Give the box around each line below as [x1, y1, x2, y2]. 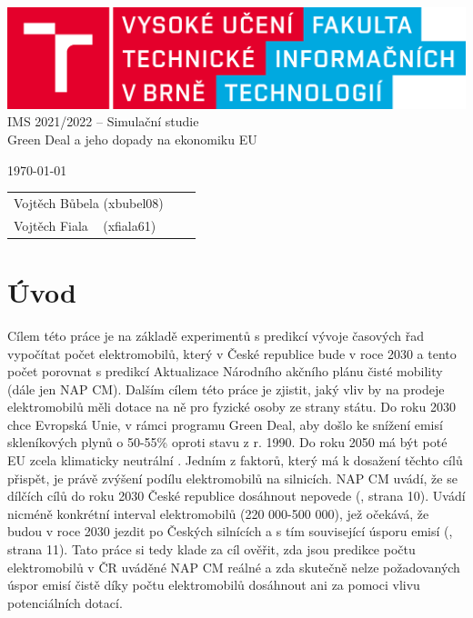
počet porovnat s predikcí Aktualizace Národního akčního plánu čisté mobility [7, 362, 443, 381]
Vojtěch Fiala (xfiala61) [14, 215, 156, 234]
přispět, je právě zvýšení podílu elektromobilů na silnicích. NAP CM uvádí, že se [7, 468, 458, 487]
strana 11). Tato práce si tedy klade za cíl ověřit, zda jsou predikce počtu [7, 540, 416, 559]
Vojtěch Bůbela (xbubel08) [14, 193, 164, 212]
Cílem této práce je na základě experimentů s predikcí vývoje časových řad [7, 325, 424, 344]
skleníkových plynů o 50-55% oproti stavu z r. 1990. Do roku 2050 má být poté [7, 433, 448, 452]
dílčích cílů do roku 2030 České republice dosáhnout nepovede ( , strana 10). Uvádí [7, 486, 466, 505]
